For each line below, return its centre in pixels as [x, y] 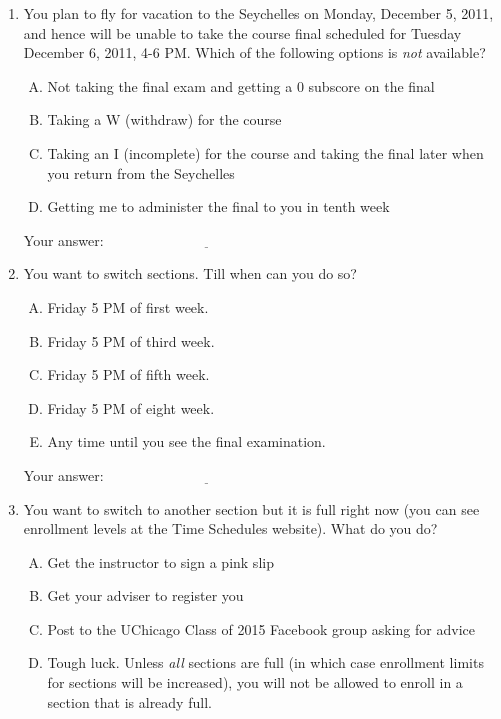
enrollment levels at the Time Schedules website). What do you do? [230, 528]
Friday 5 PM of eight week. [131, 407]
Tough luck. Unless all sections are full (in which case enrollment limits [265, 662]
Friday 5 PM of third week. [131, 340]
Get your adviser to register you [145, 595]
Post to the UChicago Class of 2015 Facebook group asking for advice [261, 628]
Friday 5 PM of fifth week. [128, 374]
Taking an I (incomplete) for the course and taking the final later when [265, 152]
